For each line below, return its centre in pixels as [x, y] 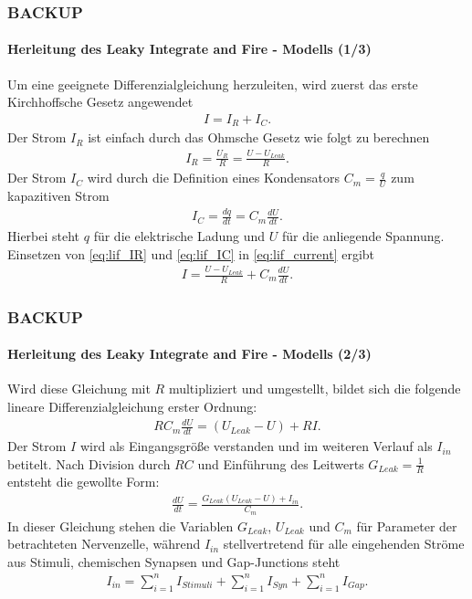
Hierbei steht [44, 236]
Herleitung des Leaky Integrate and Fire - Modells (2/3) [189, 354]
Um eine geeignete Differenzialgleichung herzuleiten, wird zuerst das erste [213, 84]
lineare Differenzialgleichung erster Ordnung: [132, 407]
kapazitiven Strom [58, 196]
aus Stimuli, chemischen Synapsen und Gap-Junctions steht [174, 561]
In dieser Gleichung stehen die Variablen [121, 525]
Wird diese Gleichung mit [79, 389]
